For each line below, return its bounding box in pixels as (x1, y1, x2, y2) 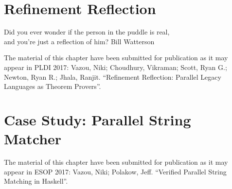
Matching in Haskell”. (4, 176, 68, 186)
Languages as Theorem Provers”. (4, 81, 101, 91)
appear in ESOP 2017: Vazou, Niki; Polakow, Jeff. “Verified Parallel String (4, 166, 227, 176)
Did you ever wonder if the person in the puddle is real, (4, 27, 170, 37)
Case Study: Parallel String (4, 109, 191, 129)
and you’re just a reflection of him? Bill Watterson (4, 36, 155, 46)
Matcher (4, 129, 62, 149)
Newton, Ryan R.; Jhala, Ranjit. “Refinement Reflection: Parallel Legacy (4, 71, 221, 82)
